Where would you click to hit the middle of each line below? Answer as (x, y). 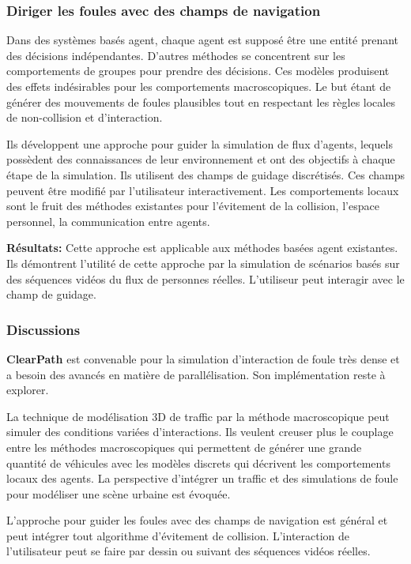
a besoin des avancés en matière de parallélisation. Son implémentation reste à (196, 374)
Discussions (43, 329)
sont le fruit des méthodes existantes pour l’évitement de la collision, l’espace (193, 206)
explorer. (28, 390)
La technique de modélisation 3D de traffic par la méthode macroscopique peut (198, 416)
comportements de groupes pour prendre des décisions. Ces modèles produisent (198, 71)
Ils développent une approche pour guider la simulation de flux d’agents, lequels (200, 143)
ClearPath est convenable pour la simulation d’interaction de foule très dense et (203, 358)
